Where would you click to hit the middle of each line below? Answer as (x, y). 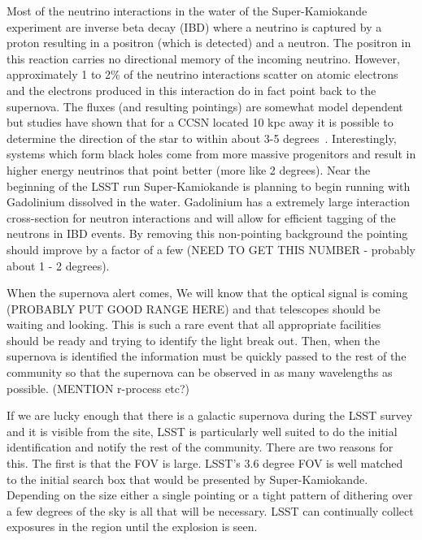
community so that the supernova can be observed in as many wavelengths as (200, 372)
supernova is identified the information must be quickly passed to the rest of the (207, 356)
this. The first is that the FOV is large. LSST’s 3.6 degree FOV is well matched (205, 463)
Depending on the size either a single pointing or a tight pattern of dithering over (210, 495)
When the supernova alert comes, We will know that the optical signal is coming (207, 293)
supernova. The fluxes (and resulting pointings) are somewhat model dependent (205, 106)
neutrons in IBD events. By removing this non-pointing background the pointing (207, 233)
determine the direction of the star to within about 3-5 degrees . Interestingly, (202, 138)
